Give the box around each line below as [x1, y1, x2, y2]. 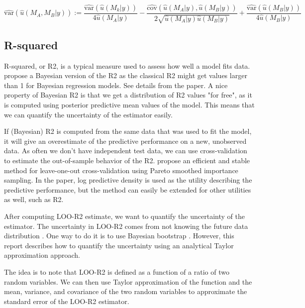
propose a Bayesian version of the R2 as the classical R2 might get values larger [4, 70, 247, 81]
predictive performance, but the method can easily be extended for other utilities [4, 184, 251, 195]
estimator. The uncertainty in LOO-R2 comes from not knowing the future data [4, 220, 248, 231]
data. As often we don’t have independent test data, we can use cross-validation [4, 145, 247, 156]
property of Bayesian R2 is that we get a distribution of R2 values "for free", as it [4, 90, 252, 100]
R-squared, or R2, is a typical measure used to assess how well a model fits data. [4, 60, 250, 71]
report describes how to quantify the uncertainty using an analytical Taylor [4, 240, 234, 250]
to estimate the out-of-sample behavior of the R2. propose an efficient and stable [4, 155, 250, 165]
